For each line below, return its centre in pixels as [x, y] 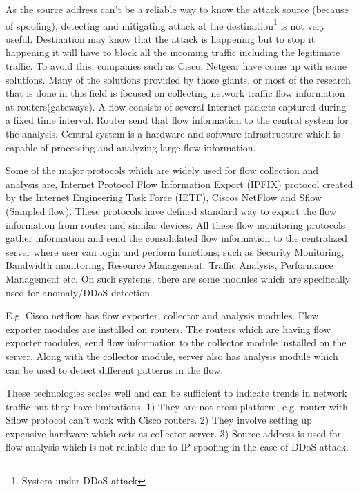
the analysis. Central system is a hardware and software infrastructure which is [173, 133]
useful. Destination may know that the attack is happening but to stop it [161, 38]
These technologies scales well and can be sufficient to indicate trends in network [176, 393]
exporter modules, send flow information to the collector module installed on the [176, 342]
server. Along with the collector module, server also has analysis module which [172, 356]
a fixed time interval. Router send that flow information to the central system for [177, 120]
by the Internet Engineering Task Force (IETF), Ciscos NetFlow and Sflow [164, 197]
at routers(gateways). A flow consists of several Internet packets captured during [176, 106]
